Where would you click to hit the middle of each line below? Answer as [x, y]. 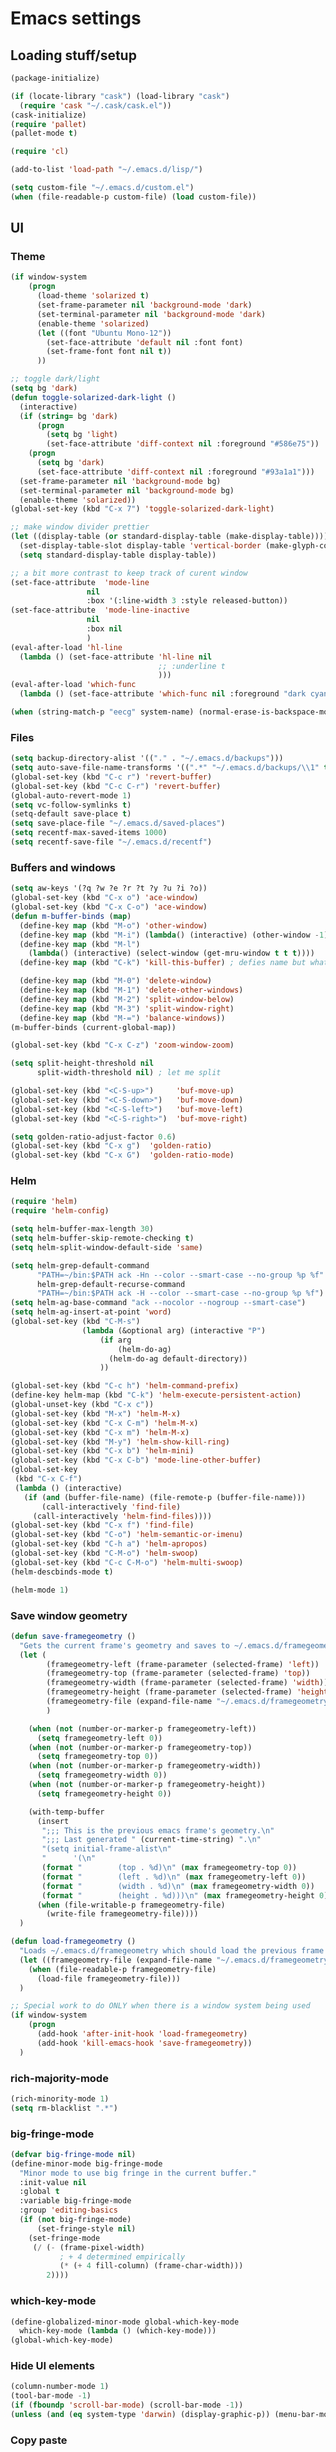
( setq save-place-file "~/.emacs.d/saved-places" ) [118, 823]
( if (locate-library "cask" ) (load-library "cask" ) [120, 96]
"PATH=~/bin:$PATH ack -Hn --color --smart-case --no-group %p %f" [180, 1275]
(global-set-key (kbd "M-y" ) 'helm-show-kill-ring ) [120, 1442]
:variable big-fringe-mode [75, 2201]
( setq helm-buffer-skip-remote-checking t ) [102, 1238]
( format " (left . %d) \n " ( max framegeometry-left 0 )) [174, 1877]
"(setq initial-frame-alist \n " [106, 1849]
